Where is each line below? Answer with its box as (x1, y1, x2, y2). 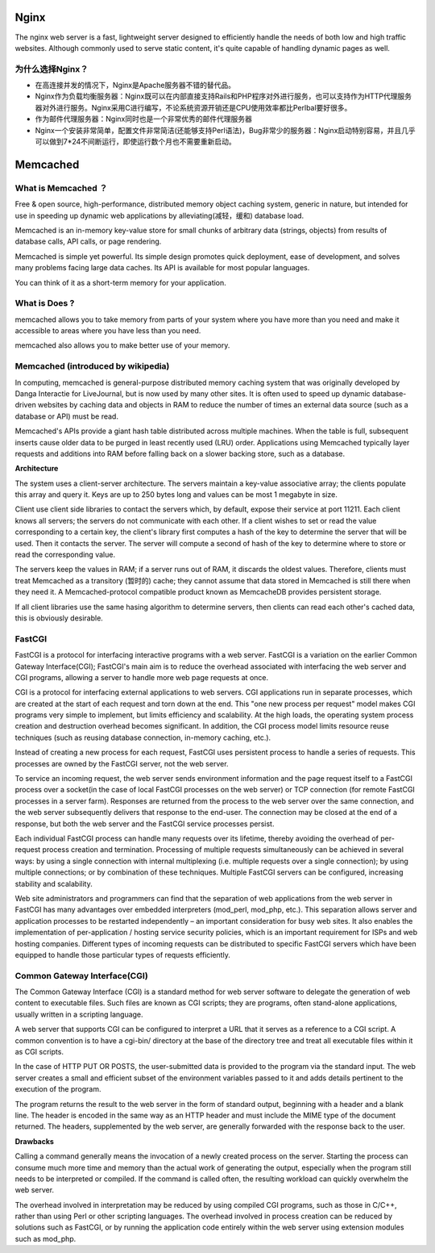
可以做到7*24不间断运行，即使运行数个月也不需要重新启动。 (35, 137, 237, 146)
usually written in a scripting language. (14, 1009, 144, 1019)
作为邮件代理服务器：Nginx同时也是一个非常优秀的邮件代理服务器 (35, 114, 253, 124)
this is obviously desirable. (14, 613, 104, 623)
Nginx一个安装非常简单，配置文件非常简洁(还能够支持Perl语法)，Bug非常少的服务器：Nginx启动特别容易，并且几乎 (35, 125, 416, 135)
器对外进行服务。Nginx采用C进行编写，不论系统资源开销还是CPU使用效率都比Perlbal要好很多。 (35, 102, 352, 112)
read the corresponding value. (14, 549, 116, 560)
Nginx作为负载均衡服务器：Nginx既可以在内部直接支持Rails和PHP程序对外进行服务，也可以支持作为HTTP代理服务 (35, 91, 412, 101)
